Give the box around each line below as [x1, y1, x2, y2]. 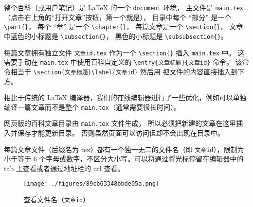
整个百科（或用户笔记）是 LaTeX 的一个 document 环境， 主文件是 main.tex [4, 2, 243, 12]
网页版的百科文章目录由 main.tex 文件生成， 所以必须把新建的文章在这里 [4, 118, 236, 128]
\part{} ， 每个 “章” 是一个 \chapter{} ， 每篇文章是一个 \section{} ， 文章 [4, 21, 243, 32]
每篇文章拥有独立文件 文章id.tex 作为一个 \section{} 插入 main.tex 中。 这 [4, 47, 245, 57]
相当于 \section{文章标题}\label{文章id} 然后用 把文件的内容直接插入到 [10, 66, 238, 76]
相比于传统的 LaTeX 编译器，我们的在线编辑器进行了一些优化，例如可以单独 [4, 92, 247, 103]
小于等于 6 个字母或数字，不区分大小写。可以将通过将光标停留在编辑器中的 [4, 154, 244, 164]
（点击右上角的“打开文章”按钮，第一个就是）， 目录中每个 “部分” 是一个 [4, 12, 232, 22]
